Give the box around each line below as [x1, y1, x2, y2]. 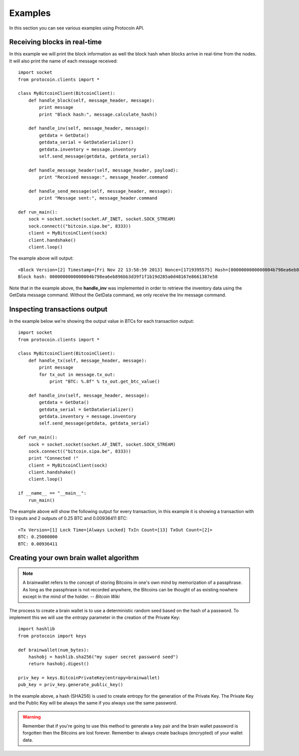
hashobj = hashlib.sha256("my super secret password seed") [28, 654, 179, 660]
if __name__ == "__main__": [18, 491, 87, 496]
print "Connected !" [28, 456, 79, 461]
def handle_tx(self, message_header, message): [28, 357, 147, 363]
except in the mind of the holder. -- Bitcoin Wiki [22, 594, 120, 600]
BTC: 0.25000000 [18, 534, 58, 540]
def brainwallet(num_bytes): [18, 647, 89, 653]
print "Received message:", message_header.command [39, 175, 168, 180]
